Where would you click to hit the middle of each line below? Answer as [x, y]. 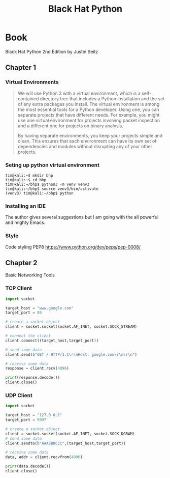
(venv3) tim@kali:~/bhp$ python [39, 193]
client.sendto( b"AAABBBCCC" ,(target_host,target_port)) [65, 443]
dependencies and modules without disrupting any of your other [85, 146]
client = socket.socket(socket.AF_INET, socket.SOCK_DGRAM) [70, 434]
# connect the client [28, 336]
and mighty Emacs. [25, 222]
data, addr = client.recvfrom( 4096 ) [44, 457]
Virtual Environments [32, 82]
